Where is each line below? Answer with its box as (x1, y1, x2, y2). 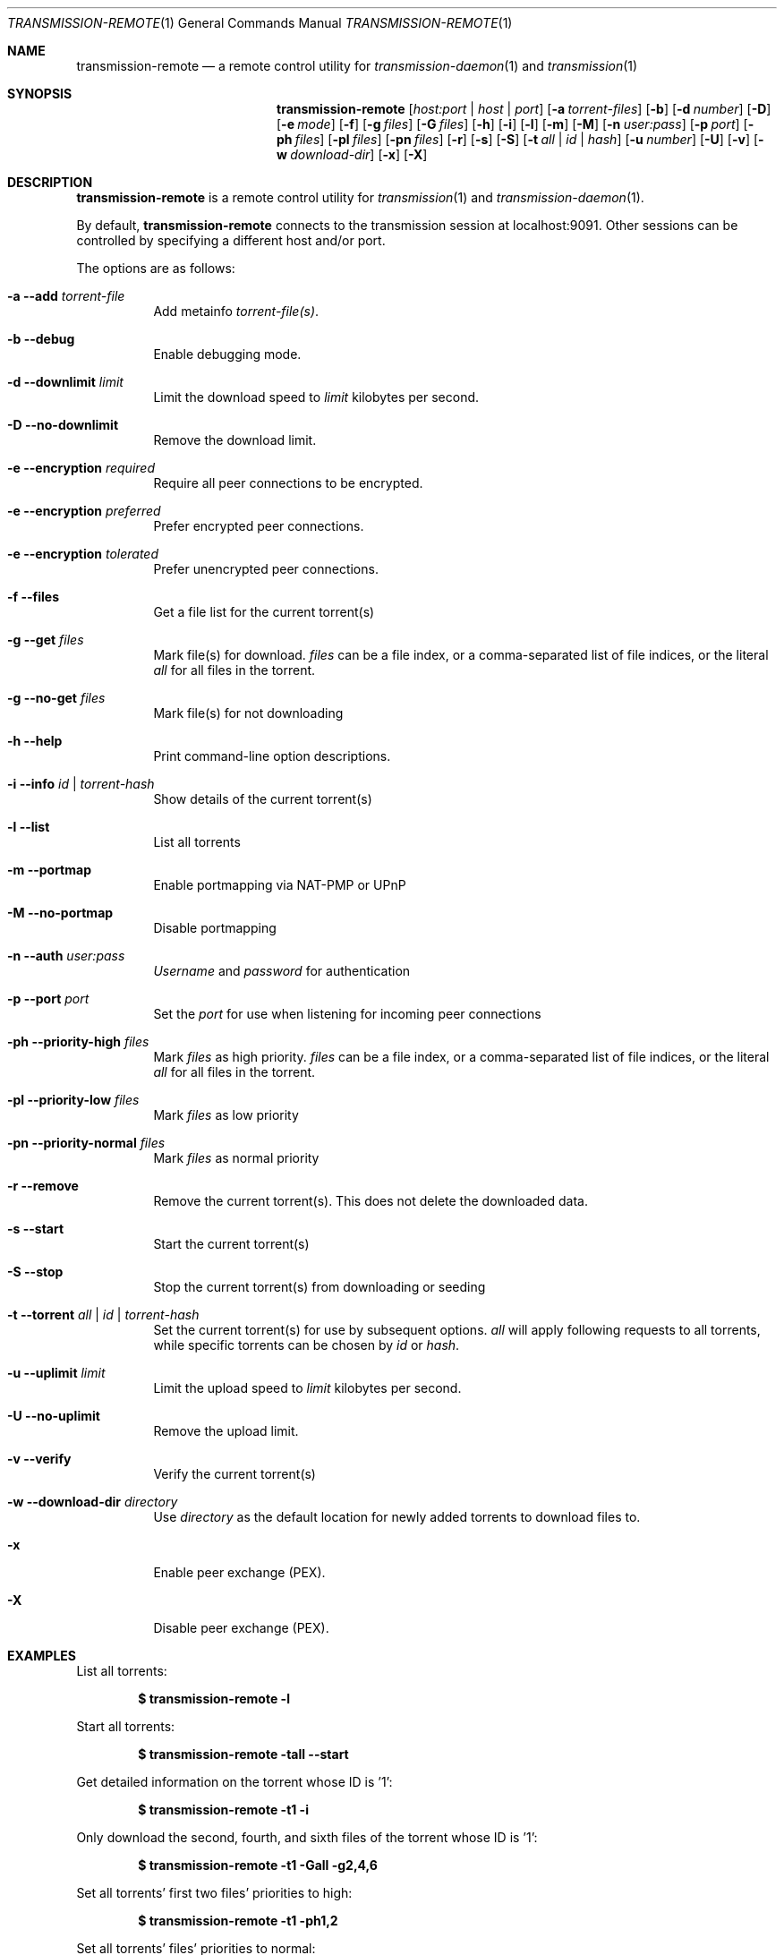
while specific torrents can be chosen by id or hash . (153, 1337, 460, 1353)
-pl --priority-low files (7, 1092, 140, 1107)
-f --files (7, 589, 59, 604)
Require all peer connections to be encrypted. (153, 475, 423, 491)
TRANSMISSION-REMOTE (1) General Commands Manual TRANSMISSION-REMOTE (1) (7, 15, 513, 30)
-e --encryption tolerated (7, 546, 158, 561)
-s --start (7, 1221, 64, 1236)
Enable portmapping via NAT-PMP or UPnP (153, 877, 406, 892)
